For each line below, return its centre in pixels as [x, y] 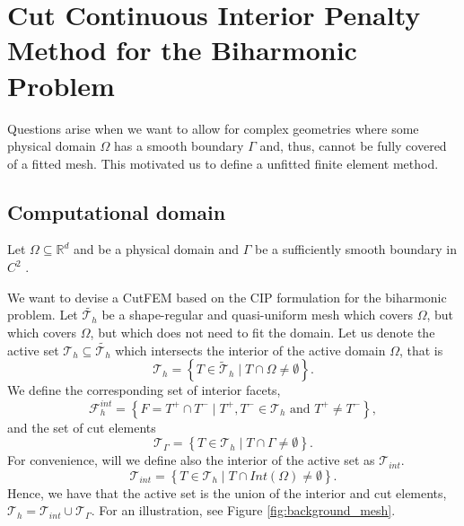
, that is [421, 350]
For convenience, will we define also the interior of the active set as [191, 460]
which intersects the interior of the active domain [250, 350]
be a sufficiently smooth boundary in [356, 249]
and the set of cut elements [82, 427]
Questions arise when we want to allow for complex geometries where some [213, 128]
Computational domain [117, 211]
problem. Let [43, 315]
